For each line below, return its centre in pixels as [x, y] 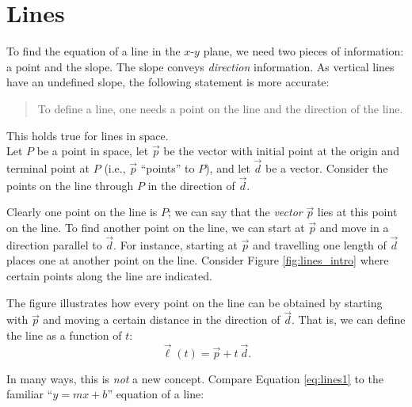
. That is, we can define [349, 320]
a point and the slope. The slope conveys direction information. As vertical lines [200, 66]
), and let [228, 167]
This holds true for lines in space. [88, 135]
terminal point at [48, 167]
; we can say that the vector [235, 212]
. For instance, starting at [175, 244]
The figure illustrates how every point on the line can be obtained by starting [195, 302]
